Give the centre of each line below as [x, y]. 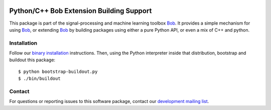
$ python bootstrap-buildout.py [58, 71]
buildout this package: [32, 60]
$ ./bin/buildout [39, 79]
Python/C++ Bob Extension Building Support [81, 11]
